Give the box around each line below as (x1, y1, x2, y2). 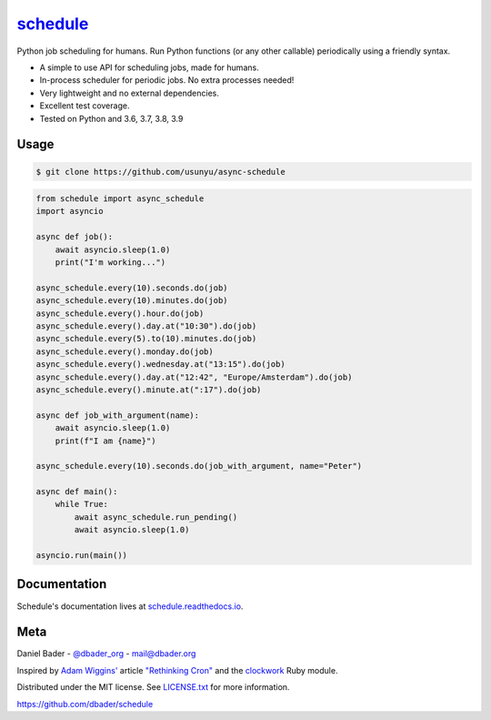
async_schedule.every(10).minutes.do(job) (35, 296, 228, 306)
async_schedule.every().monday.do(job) (35, 346, 214, 357)
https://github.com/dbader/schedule (16, 698, 154, 709)
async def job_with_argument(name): (35, 410, 200, 421)
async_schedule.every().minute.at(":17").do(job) (35, 384, 262, 395)
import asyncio (35, 206, 104, 217)
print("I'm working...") (55, 258, 166, 268)
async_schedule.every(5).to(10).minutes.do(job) (35, 333, 257, 344)
